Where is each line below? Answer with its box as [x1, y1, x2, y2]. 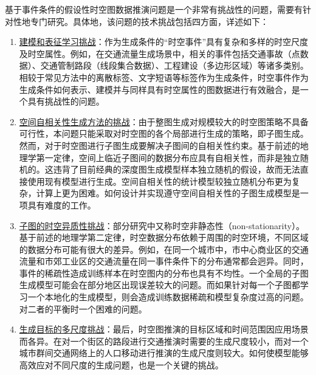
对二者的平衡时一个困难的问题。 [19, 302, 147, 315]
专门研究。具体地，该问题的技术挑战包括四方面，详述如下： [30, 15, 269, 27]
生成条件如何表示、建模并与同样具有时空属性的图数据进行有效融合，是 [19, 83, 300, 95]
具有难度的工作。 [27, 198, 96, 211]
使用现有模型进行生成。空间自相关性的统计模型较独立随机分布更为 [27, 174, 292, 187]
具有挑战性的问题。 [27, 95, 105, 108]
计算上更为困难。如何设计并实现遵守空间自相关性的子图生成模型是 [36, 187, 300, 199]
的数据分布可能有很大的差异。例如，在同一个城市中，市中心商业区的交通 [19, 243, 309, 255]
